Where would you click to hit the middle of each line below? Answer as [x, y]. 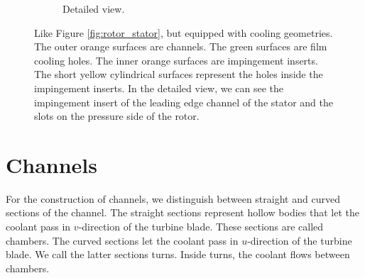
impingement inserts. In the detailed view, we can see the [159, 88]
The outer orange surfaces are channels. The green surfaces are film [181, 46]
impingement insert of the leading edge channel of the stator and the [184, 102]
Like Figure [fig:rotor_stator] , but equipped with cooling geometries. [184, 32]
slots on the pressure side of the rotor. [117, 116]
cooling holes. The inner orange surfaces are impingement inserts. [176, 60]
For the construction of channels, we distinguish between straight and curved [173, 198]
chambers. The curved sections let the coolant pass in [122, 240]
